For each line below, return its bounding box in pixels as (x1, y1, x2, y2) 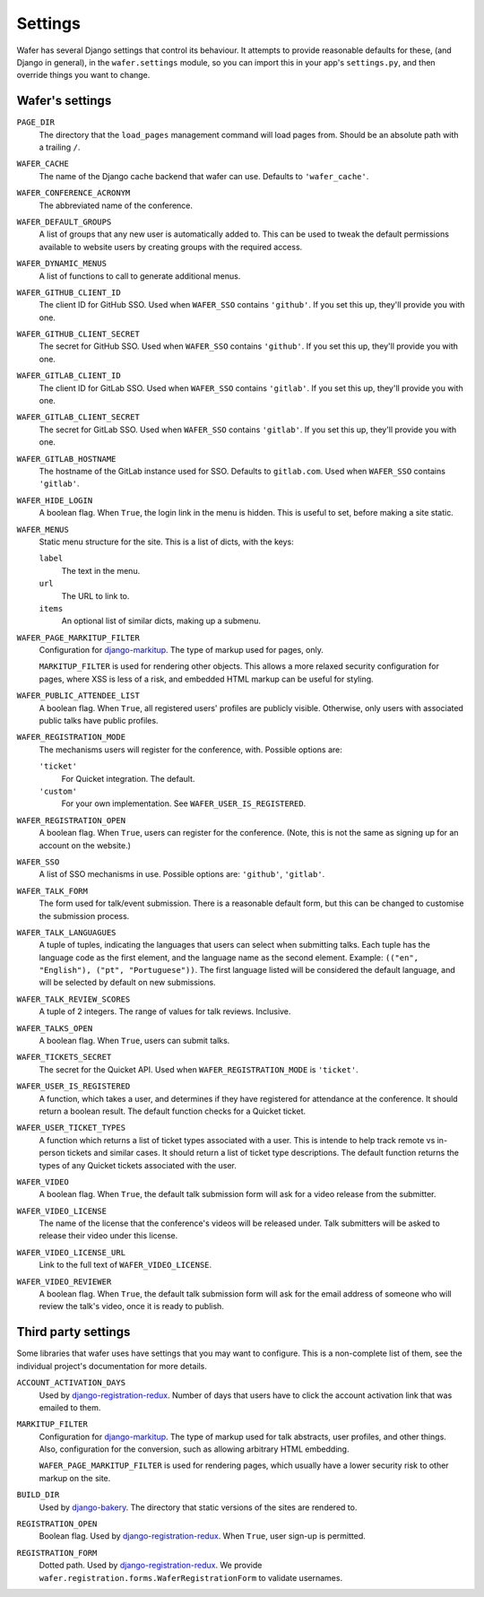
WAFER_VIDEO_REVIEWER (16, 1276, 112, 1287)
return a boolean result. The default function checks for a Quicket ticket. (39, 1106, 307, 1116)
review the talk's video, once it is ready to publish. (39, 1301, 224, 1312)
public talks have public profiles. (39, 716, 159, 726)
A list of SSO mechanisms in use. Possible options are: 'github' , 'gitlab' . (39, 869, 325, 880)
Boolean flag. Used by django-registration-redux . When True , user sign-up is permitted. (39, 1531, 367, 1541)
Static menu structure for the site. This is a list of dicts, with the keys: (39, 536, 295, 547)
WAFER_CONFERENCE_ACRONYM (16, 188, 131, 198)
